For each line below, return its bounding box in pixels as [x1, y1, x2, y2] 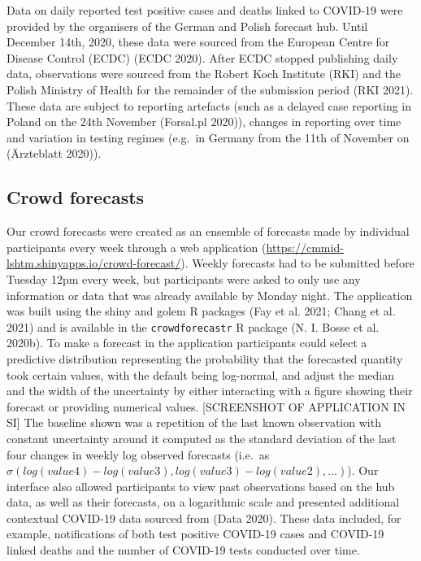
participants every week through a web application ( [7, 238, 267, 255]
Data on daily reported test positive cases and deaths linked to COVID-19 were [7, 2, 403, 18]
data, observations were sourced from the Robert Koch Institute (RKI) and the [7, 65, 401, 82]
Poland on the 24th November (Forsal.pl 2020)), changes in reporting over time [7, 113, 401, 130]
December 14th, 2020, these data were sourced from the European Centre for [7, 33, 390, 50]
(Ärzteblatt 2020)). [7, 145, 102, 162]
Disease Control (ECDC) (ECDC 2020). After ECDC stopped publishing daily [7, 49, 398, 66]
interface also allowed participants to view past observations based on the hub [7, 477, 395, 494]
